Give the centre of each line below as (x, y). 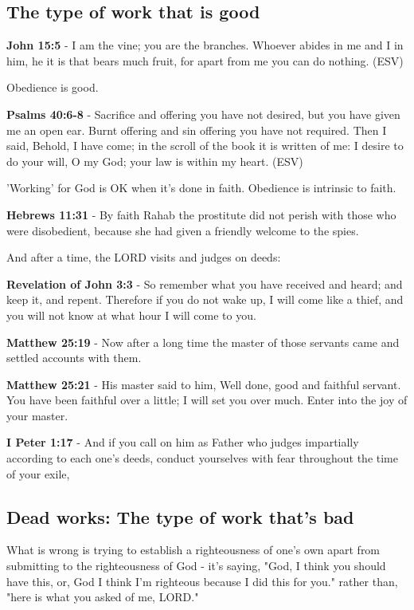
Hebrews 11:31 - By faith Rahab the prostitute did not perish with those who (201, 214)
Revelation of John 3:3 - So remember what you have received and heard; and (205, 283)
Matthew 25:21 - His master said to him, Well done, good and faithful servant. (204, 384)
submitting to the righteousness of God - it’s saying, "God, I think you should (196, 566)
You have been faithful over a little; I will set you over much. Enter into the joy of (207, 400)
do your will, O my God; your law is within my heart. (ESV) (155, 161)
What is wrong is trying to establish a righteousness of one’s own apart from (193, 550)
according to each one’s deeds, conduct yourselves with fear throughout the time (202, 458)
